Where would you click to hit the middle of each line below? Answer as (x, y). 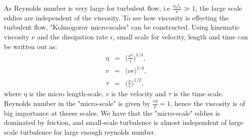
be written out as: (31, 46)
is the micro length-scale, (66, 94)
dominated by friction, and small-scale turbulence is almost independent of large (124, 122)
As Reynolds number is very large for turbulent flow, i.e (87, 8)
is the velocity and (139, 94)
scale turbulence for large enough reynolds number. (80, 132)
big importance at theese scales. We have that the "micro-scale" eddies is (112, 113)
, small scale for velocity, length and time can (180, 37)
